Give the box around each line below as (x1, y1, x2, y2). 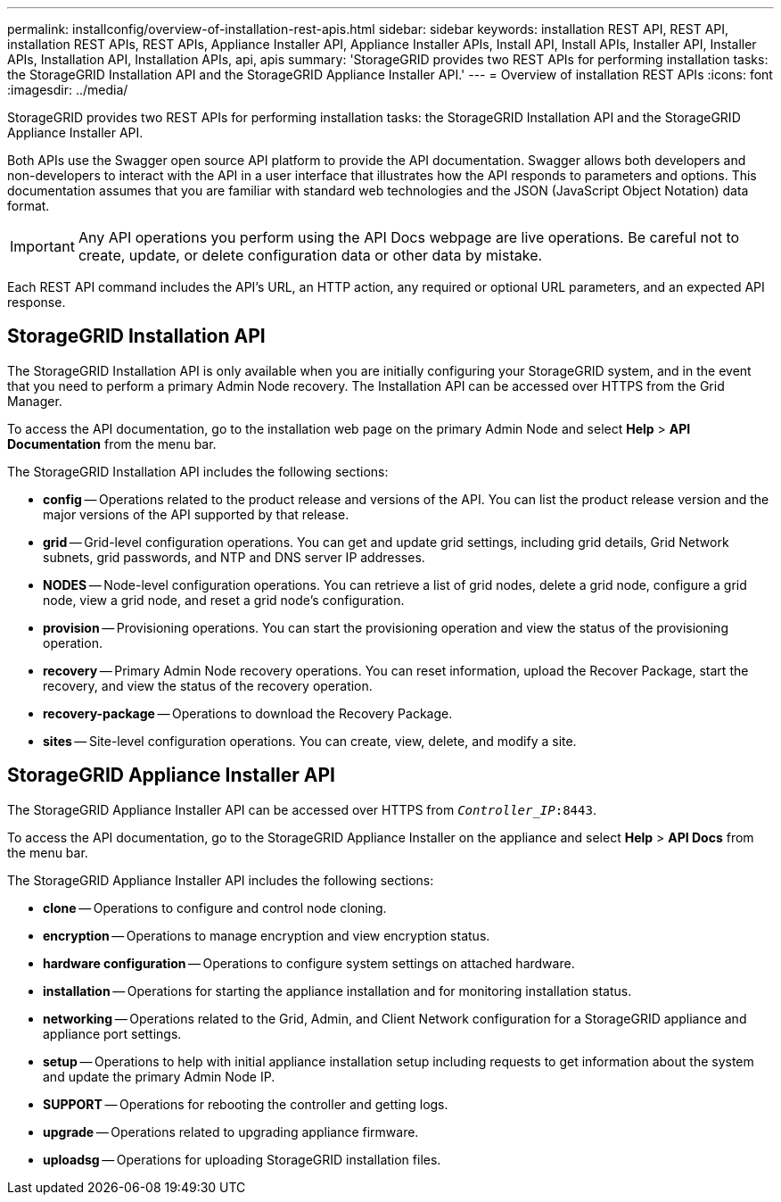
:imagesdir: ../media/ (7, 82, 128, 97)
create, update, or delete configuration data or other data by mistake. (78, 246, 543, 264)
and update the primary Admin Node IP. (43, 1068, 275, 1084)
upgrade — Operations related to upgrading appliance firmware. (43, 1123, 419, 1140)
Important (10, 237, 75, 255)
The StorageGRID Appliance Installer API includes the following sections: (7, 872, 434, 888)
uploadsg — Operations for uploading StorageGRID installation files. (43, 1151, 441, 1167)
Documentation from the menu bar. (7, 435, 217, 452)
